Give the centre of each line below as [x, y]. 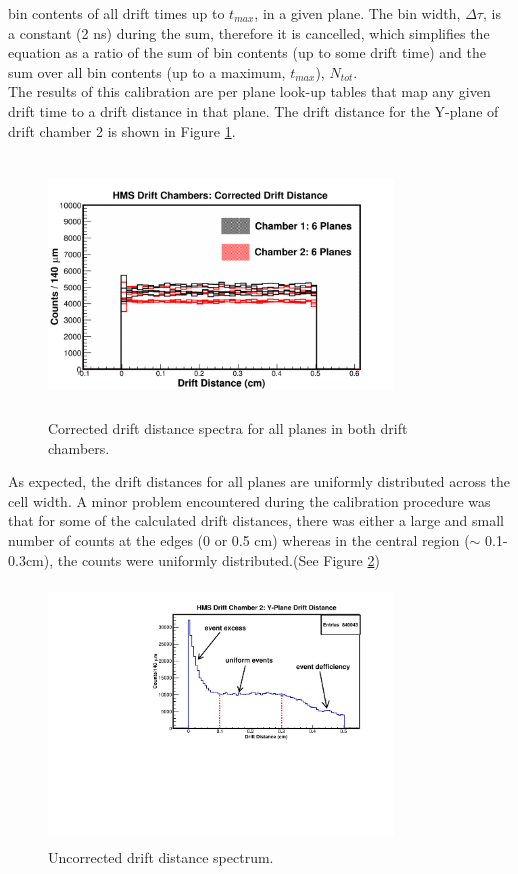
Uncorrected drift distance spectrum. [161, 856]
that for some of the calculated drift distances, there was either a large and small [256, 520]
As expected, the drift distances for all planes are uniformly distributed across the [259, 481]
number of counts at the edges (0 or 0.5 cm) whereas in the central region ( [239, 539]
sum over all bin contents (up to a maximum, [147, 71]
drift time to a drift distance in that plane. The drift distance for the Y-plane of [253, 110]
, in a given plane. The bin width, [357, 13]
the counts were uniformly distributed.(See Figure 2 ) [218, 559]
